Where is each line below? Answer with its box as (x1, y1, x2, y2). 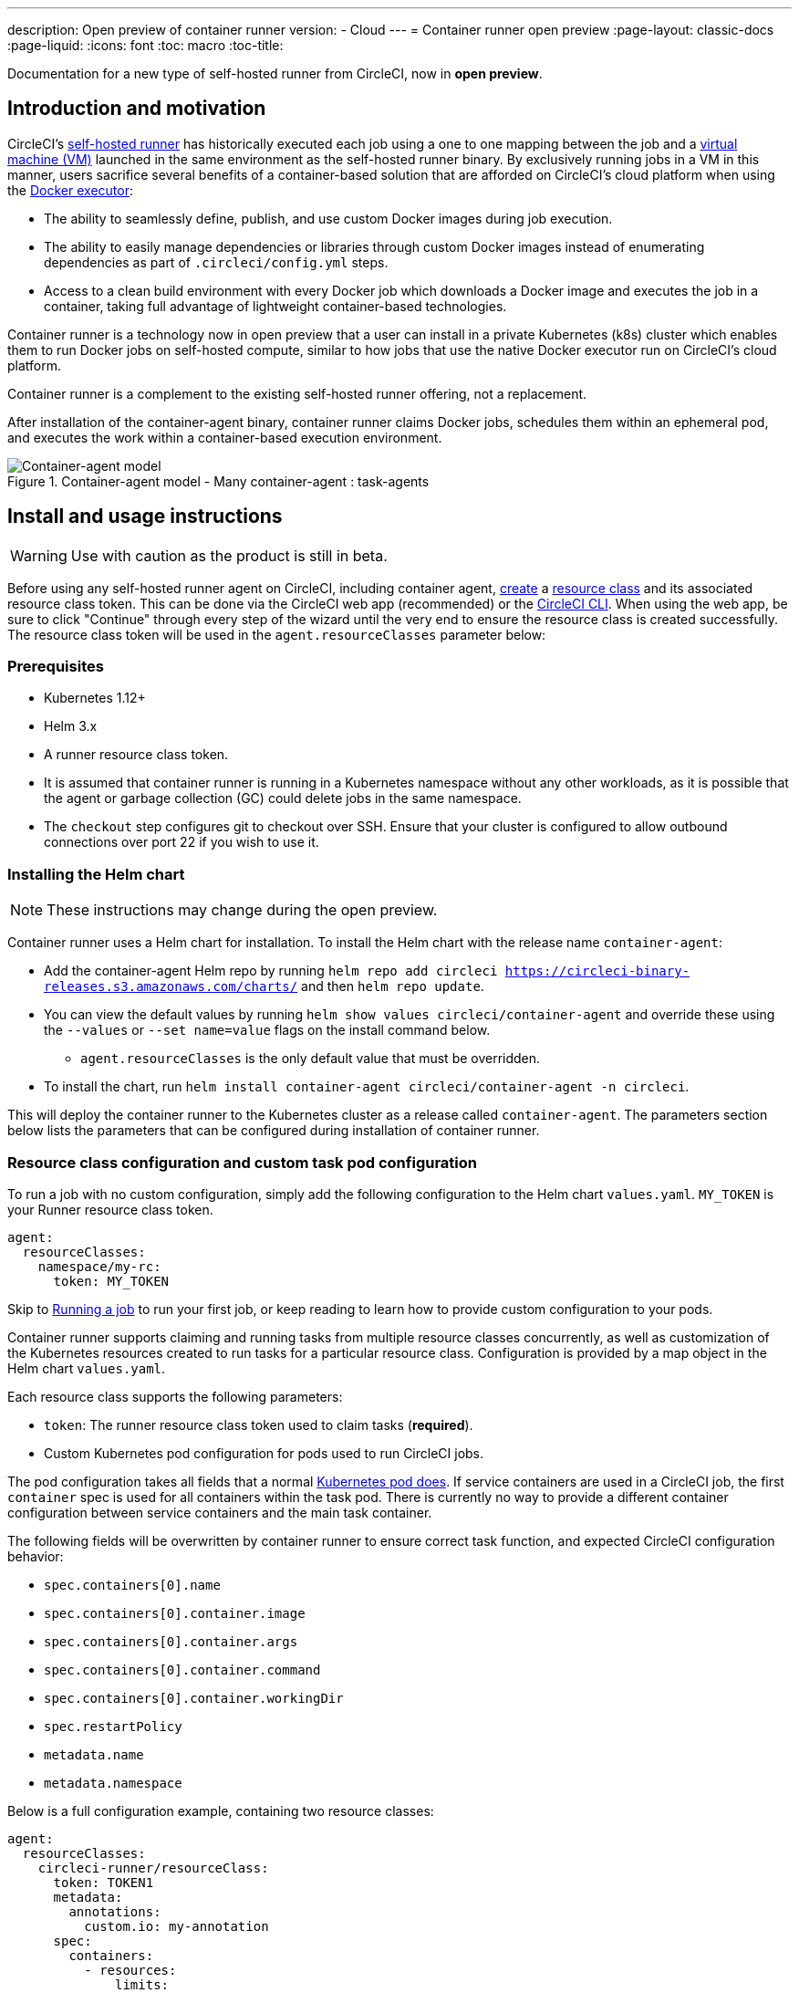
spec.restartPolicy (44, 1718, 182, 1734)
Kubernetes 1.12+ (44, 690, 146, 706)
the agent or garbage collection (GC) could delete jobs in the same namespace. (44, 790, 522, 807)
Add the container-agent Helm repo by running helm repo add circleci (44, 963, 498, 979)
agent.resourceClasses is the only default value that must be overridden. (80, 1050, 541, 1067)
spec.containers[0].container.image (44, 1605, 306, 1621)
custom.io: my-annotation (84, 1918, 269, 1934)
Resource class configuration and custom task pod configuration (7, 1153, 477, 1172)
